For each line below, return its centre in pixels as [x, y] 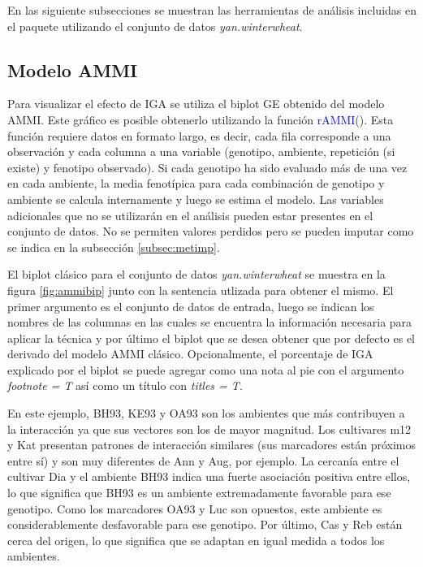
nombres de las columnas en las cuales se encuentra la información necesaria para [210, 322]
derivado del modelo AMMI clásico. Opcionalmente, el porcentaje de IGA [190, 354]
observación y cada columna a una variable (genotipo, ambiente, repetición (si [201, 151]
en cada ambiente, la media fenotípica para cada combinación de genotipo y [196, 183]
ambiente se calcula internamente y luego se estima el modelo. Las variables [196, 199]
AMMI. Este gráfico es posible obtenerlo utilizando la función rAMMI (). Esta [201, 119]
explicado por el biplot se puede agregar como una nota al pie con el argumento [206, 369]
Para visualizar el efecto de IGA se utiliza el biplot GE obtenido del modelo [196, 104]
